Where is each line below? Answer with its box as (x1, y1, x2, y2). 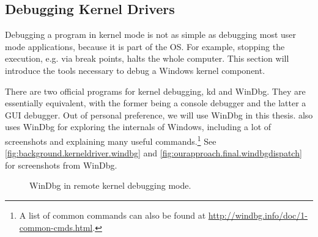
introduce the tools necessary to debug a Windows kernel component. (5, 64, 265, 76)
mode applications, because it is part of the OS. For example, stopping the (5, 40, 285, 53)
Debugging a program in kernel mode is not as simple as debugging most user (5, 28, 297, 41)
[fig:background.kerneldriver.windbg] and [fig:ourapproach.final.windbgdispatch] (5, 147, 302, 159)
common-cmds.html (19, 221, 93, 233)
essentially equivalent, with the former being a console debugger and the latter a (5, 97, 306, 109)
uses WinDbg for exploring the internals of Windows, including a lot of (5, 120, 272, 133)
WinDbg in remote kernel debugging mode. (29, 179, 191, 192)
